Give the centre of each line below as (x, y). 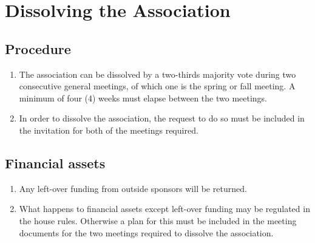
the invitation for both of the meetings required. (109, 130)
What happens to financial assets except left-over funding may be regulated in (164, 209)
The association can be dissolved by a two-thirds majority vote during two (157, 74)
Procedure (38, 48)
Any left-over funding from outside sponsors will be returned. (133, 188)
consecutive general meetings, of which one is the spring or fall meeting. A (157, 86)
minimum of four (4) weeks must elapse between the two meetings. (143, 98)
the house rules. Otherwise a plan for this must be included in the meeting (158, 220)
